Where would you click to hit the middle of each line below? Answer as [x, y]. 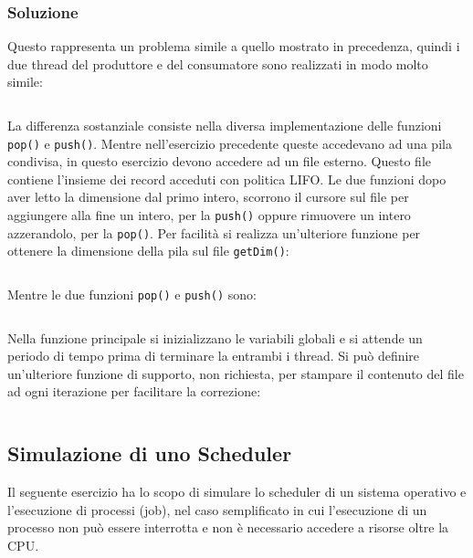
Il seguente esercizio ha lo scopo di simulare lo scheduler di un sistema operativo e [237, 492]
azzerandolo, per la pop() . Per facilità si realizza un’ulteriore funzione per [214, 232]
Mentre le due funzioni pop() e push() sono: [132, 294]
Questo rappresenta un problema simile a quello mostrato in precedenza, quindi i [234, 46]
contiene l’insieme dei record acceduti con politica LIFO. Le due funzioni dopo [227, 179]
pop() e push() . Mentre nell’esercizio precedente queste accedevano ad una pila [230, 143]
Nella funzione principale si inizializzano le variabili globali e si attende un [215, 337]
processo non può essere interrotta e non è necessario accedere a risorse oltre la [228, 527]
